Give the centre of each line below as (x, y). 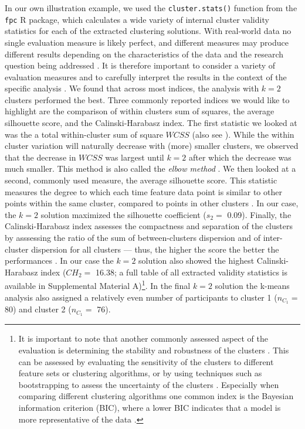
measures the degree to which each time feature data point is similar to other (143, 191)
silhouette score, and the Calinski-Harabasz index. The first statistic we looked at (151, 123)
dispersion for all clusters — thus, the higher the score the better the (155, 249)
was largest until (135, 157)
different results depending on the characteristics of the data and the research (144, 54)
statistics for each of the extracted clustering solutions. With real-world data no (148, 31)
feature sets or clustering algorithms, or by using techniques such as (140, 373)
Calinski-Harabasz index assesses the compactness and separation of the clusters (149, 226)
